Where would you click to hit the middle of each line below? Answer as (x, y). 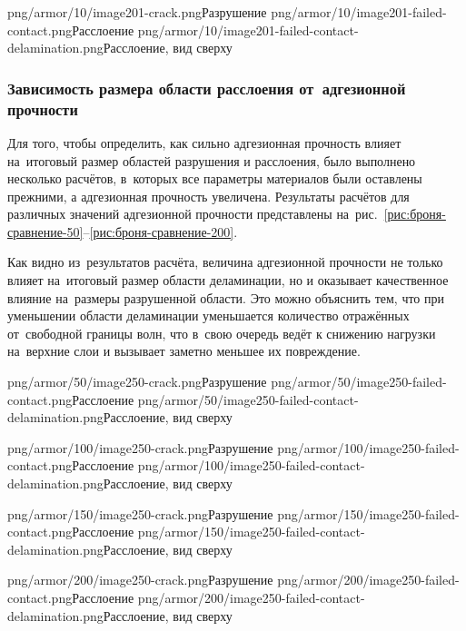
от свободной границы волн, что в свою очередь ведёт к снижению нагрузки (222, 333)
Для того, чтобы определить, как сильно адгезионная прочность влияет (204, 142)
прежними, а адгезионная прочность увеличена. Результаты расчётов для (208, 196)
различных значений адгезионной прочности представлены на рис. (193, 214)
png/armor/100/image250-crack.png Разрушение (140, 447)
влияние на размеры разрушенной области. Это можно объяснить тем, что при (226, 297)
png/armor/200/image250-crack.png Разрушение (140, 580)
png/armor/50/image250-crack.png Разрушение (137, 382)
